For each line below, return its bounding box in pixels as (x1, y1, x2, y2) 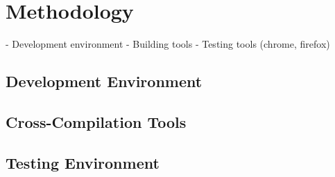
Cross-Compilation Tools (6, 111, 187, 132)
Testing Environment (6, 151, 160, 173)
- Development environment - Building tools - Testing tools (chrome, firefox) (6, 37, 330, 51)
